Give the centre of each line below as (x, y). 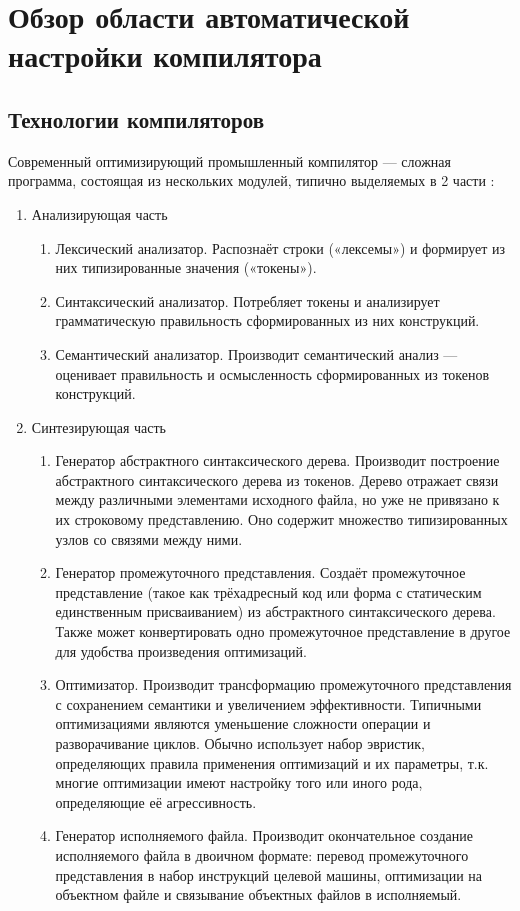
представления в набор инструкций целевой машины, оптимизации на (268, 874)
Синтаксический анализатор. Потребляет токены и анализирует (247, 300)
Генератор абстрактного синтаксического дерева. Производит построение (277, 460)
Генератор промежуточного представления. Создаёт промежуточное (260, 572)
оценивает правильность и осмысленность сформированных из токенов (272, 373)
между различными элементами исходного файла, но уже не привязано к (277, 499)
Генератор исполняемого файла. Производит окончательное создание (264, 835)
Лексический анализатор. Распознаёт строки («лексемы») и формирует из (280, 247)
